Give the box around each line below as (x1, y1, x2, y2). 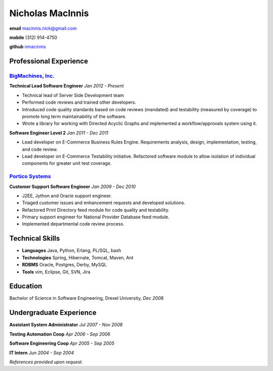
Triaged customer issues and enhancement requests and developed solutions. (22, 200, 186, 206)
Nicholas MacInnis (9, 8, 89, 19)
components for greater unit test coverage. (22, 160, 112, 166)
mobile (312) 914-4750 (9, 34, 58, 40)
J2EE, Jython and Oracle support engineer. (22, 193, 112, 199)
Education (9, 282, 42, 291)
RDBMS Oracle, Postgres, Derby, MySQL (22, 262, 107, 268)
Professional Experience (9, 57, 88, 66)
